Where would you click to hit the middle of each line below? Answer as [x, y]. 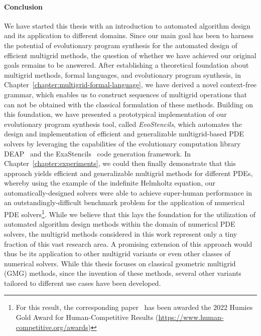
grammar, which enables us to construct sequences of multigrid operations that [126, 94]
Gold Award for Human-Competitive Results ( [87, 317]
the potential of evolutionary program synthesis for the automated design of [121, 45]
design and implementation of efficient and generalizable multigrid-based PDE [124, 134]
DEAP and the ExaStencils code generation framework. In [97, 153]
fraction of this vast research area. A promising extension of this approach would [128, 243]
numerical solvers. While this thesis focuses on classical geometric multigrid [120, 263]
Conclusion [24, 6]
